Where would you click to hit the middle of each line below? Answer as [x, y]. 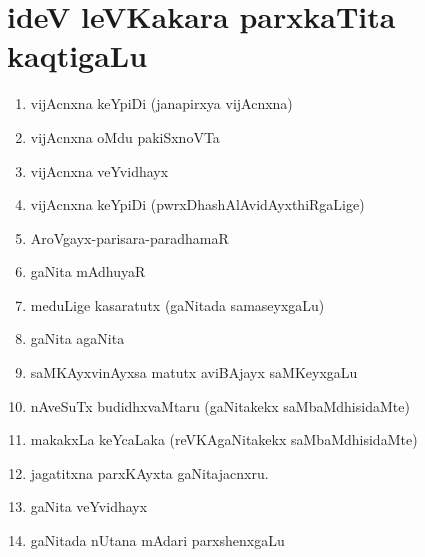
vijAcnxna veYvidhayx [99, 170]
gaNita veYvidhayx [89, 506]
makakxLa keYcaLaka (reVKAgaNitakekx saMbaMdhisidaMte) [224, 439]
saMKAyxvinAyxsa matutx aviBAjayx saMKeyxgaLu [194, 372]
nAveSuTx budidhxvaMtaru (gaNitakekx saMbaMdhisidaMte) [220, 405]
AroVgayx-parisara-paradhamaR [129, 237]
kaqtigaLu [77, 55]
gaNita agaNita [77, 338]
